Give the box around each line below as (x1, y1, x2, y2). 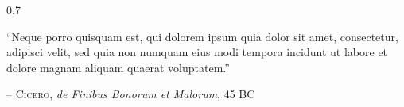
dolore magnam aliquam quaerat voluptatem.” (6, 59, 230, 75)
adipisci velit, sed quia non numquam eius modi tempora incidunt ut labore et (6, 44, 388, 60)
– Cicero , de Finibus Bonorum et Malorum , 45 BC (6, 86, 255, 102)
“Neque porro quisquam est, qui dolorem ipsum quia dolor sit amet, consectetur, (6, 28, 398, 44)
